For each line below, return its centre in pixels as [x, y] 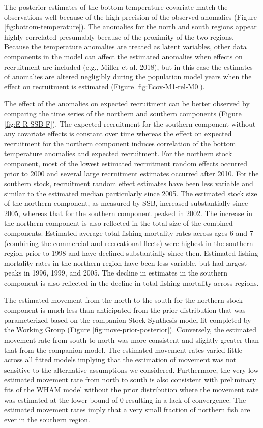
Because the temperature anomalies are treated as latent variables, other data [125, 47]
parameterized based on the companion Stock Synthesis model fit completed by [128, 319]
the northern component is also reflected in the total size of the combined [119, 223]
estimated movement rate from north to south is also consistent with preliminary [130, 379]
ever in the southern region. [47, 419]
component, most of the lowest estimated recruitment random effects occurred [126, 163]
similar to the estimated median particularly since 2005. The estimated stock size [131, 193]
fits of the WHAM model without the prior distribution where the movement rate [131, 389]
